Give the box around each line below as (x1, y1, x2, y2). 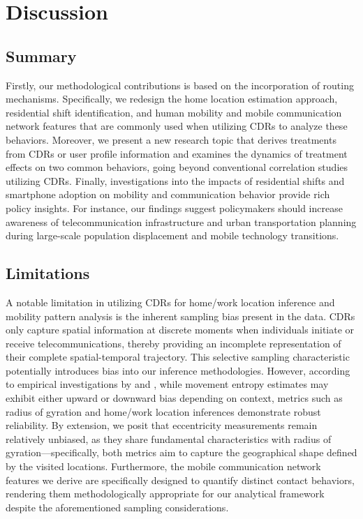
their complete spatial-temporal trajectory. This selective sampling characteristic (6, 349, 350, 364)
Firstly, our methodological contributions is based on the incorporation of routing (6, 77, 354, 92)
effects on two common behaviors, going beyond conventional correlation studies (6, 160, 348, 174)
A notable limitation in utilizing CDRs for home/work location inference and (6, 294, 335, 309)
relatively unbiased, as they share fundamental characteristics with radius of (6, 431, 332, 446)
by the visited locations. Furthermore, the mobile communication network (6, 459, 321, 474)
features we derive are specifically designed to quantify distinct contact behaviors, (6, 472, 355, 487)
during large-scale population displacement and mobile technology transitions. (6, 228, 339, 243)
